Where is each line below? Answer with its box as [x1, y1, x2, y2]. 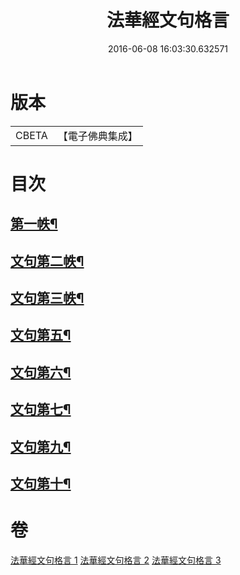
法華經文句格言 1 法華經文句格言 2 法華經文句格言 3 [10, 554, 222, 566]
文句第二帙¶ [10, 252, 85, 270]
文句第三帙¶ [10, 290, 85, 307]
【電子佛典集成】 [57, 129, 138, 143]
